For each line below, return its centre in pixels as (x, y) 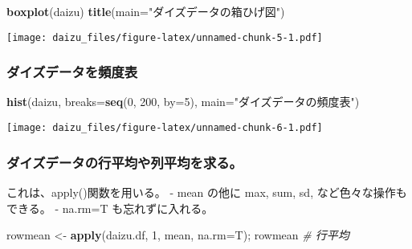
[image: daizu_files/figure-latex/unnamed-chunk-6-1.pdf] (165, 128)
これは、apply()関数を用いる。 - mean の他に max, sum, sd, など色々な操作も (207, 192)
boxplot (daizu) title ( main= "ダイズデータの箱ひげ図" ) (146, 11)
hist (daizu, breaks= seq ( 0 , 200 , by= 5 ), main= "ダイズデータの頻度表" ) (183, 102)
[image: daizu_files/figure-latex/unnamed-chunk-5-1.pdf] (165, 37)
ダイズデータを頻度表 (72, 72)
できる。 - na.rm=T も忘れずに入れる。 (110, 208)
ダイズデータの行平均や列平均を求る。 (124, 162)
